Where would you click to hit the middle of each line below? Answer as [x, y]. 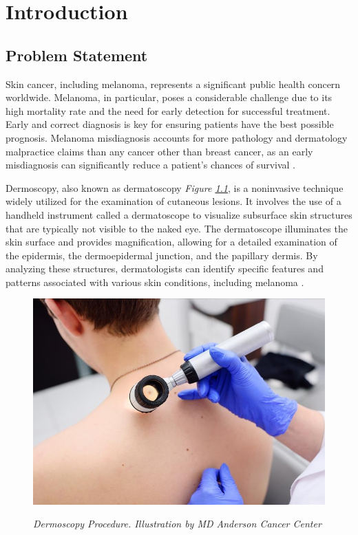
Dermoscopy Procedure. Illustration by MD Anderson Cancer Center [177, 524]
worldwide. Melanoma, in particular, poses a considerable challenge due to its [169, 97]
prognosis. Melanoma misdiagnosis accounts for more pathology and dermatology [177, 137]
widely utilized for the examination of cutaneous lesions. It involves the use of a [173, 201]
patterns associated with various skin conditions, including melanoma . [155, 282]
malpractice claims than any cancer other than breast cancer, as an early [159, 151]
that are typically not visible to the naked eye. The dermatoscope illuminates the [177, 228]
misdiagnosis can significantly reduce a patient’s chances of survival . [151, 165]
